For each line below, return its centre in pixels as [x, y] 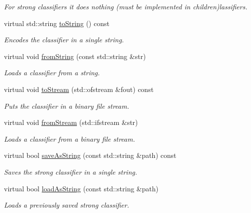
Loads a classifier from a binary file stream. [70, 138]
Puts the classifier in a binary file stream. [67, 106]
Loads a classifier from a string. [52, 73]
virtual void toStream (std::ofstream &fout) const [79, 89]
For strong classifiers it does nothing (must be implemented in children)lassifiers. [126, 6]
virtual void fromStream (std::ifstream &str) [71, 122]
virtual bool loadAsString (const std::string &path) [81, 188]
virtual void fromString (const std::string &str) [75, 56]
